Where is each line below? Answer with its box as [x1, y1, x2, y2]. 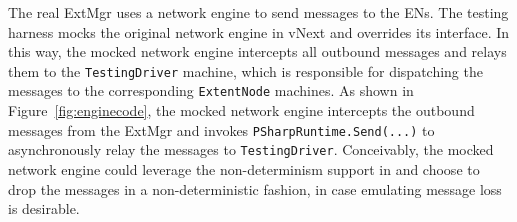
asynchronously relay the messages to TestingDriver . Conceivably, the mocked [8, 139, 494, 160]
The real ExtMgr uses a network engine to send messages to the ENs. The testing [8, 2, 509, 22]
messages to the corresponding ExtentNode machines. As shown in [8, 80, 414, 101]
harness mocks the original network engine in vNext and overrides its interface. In [8, 21, 510, 42]
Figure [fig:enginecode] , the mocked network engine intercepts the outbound [8, 100, 475, 121]
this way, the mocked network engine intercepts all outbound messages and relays [8, 41, 507, 62]
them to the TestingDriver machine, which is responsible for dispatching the [8, 60, 483, 81]
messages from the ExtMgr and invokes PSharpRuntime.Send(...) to [8, 119, 435, 140]
